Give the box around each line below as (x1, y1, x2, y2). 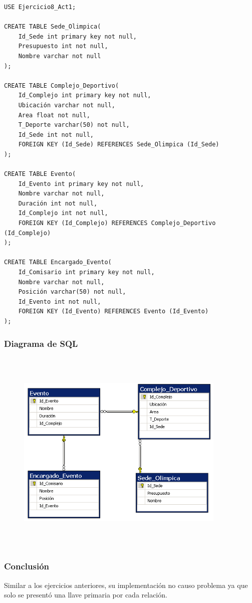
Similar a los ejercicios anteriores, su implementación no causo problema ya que (4, 579, 248, 590)
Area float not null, (18, 111, 90, 119)
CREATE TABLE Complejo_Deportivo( (4, 82, 119, 89)
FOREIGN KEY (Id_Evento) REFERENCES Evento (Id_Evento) (18, 308, 209, 315)
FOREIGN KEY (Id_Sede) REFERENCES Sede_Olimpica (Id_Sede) (18, 141, 219, 148)
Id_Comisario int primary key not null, (18, 269, 155, 276)
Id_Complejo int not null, (18, 210, 108, 217)
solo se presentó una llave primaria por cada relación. (4, 589, 167, 600)
